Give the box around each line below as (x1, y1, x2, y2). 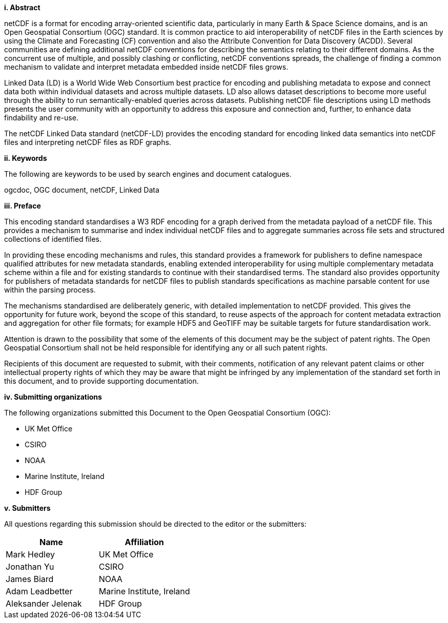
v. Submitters (4, 504, 51, 512)
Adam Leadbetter (6, 586, 73, 596)
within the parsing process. (4, 285, 96, 294)
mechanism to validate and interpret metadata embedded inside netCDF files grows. (4, 63, 289, 71)
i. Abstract (4, 3, 40, 12)
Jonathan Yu (6, 562, 54, 572)
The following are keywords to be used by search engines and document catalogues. (4, 170, 292, 178)
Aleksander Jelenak (6, 598, 82, 609)
